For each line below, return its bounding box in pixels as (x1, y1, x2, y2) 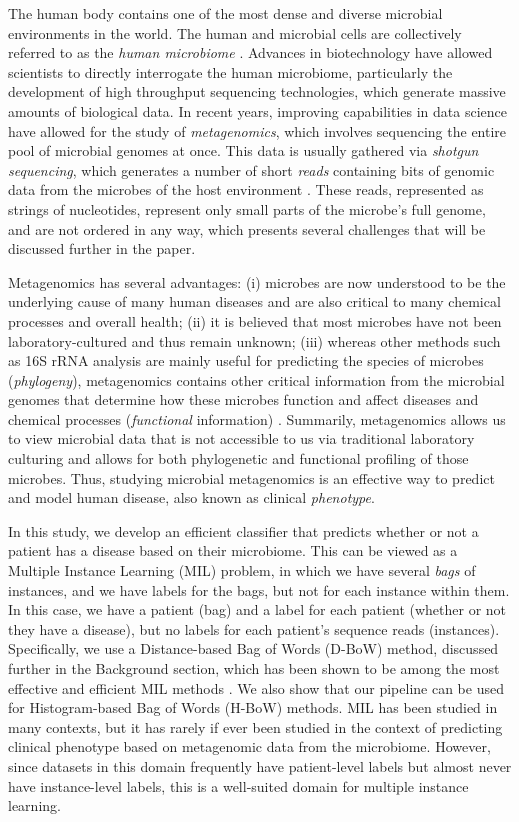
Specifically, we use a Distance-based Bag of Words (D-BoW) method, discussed (8, 638, 499, 659)
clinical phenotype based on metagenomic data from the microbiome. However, (8, 736, 491, 757)
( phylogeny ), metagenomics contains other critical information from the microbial (8, 369, 505, 390)
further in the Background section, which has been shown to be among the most (8, 658, 500, 678)
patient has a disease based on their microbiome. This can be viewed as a (8, 540, 458, 561)
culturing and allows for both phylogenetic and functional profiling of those (8, 448, 469, 469)
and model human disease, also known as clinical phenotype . (8, 487, 375, 508)
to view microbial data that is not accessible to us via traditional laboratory (8, 428, 475, 449)
